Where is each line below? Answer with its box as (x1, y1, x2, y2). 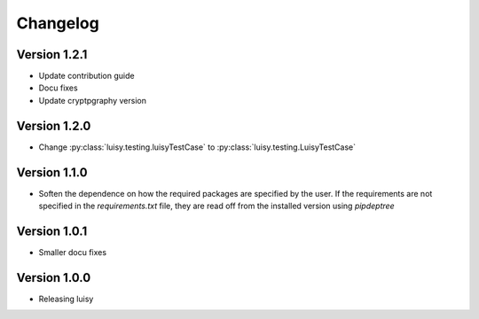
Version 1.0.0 (16, 270, 91, 285)
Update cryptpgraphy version (38, 95, 146, 105)
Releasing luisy (38, 293, 94, 304)
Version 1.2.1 (16, 47, 88, 62)
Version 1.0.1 (16, 223, 88, 238)
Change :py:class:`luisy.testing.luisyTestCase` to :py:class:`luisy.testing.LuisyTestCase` (38, 142, 357, 152)
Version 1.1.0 (16, 165, 88, 180)
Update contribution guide (38, 71, 135, 82)
